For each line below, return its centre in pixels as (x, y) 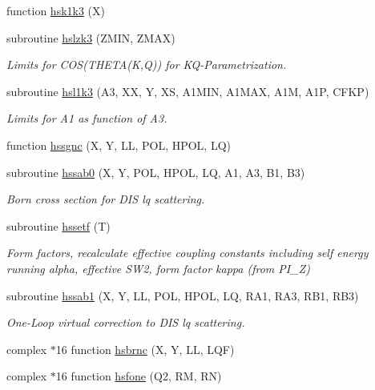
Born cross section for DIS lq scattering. (106, 199)
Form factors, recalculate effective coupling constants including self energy (187, 253)
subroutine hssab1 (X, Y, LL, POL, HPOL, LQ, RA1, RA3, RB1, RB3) (183, 295)
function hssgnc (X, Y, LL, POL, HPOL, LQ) (119, 145)
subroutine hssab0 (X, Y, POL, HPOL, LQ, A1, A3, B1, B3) (156, 172)
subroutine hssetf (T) (58, 225)
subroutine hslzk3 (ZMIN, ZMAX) (91, 37)
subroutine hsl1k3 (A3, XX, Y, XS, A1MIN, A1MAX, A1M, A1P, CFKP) (188, 91)
